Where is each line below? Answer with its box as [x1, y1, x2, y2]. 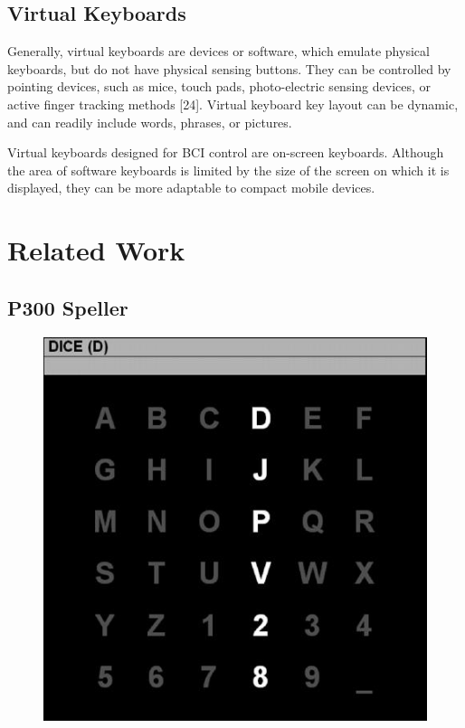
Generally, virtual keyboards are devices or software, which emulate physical [7, 42, 430, 61]
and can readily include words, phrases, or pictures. [7, 112, 292, 131]
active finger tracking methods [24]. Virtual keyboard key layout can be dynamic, [7, 94, 459, 113]
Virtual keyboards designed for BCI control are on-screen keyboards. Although [7, 143, 444, 162]
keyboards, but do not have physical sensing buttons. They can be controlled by [7, 59, 451, 78]
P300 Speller [7, 293, 128, 321]
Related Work [7, 232, 185, 269]
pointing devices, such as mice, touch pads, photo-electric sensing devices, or [7, 77, 432, 96]
